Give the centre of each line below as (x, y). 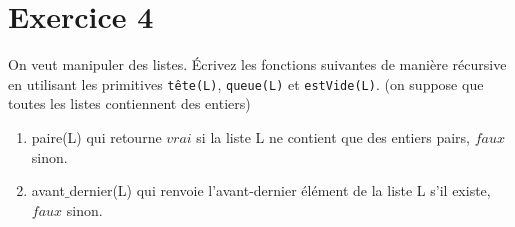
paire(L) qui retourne (96, 136)
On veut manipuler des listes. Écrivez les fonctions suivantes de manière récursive (257, 64)
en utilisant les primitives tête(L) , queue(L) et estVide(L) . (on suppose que (246, 83)
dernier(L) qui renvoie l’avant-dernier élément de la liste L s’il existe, (280, 190)
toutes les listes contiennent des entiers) (129, 103)
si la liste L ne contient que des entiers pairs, (333, 136)
